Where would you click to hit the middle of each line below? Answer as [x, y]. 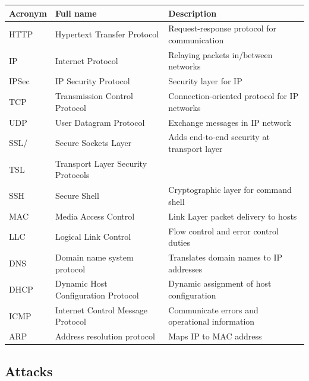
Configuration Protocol [97, 295]
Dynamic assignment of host [220, 283]
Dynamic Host [81, 283]
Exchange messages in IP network [230, 122]
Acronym [28, 13]
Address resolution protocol [105, 336]
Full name [76, 13]
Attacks [29, 371]
